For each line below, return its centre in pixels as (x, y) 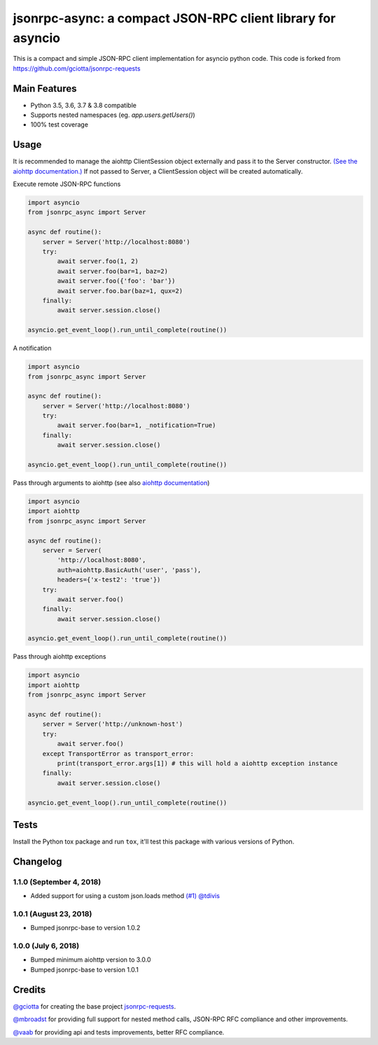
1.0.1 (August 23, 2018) (52, 913)
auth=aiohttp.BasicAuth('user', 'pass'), (129, 570)
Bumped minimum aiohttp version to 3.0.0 (91, 960)
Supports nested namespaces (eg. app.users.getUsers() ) (113, 115)
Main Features (45, 89)
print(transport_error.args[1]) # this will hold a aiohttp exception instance (197, 763)
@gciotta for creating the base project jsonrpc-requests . (94, 1006)
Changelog (37, 861)
